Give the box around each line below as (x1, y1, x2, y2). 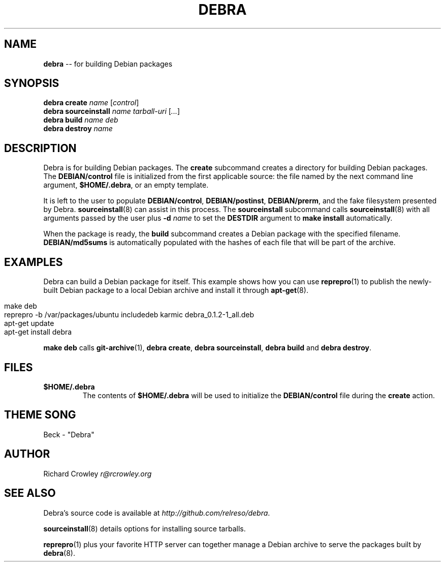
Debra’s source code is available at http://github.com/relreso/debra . (43, 508, 270, 517)
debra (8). (43, 548, 75, 557)
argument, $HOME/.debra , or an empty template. (43, 181, 209, 190)
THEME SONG (4, 408, 76, 422)
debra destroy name (43, 124, 113, 133)
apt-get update (4, 319, 54, 328)
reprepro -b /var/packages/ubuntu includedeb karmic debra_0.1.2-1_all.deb (4, 310, 255, 319)
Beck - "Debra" (43, 430, 94, 439)
